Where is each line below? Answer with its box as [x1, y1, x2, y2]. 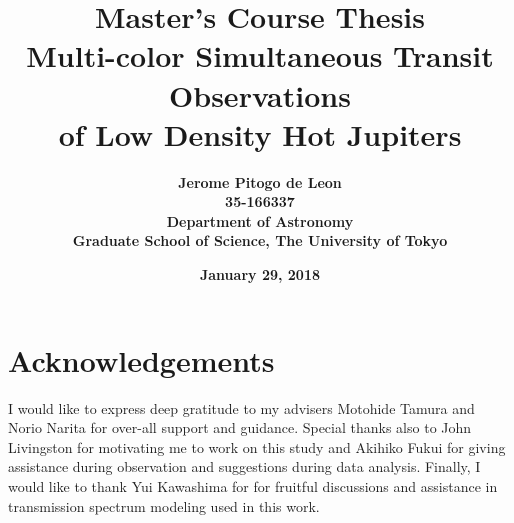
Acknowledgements [8, 339, 275, 380]
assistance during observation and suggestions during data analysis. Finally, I [8, 456, 481, 477]
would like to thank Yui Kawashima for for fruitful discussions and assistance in [8, 475, 498, 496]
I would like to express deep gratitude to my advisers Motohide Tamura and [8, 397, 475, 418]
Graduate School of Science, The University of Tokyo [72, 230, 448, 251]
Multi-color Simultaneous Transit [26, 35, 494, 76]
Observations [169, 74, 351, 115]
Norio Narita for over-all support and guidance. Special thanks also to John [8, 417, 472, 438]
